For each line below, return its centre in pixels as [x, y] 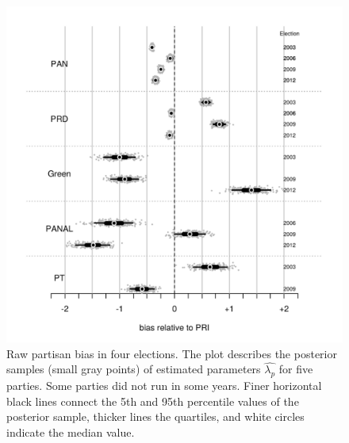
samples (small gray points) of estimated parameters [134, 369]
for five [296, 369]
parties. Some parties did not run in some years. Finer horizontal [164, 386]
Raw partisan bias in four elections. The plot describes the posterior [172, 353]
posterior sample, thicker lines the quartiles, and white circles [155, 416]
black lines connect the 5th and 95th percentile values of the [153, 401]
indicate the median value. [71, 432]
